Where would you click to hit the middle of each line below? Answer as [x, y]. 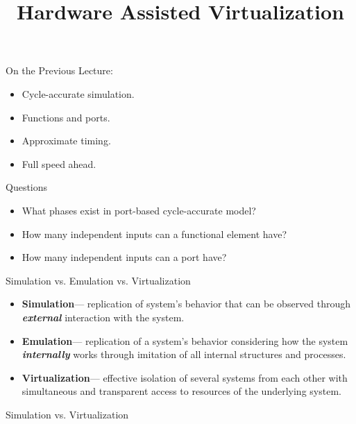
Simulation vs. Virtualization [67, 414]
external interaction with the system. [103, 317]
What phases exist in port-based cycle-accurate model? [139, 210]
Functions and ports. [66, 117]
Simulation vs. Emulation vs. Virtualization [98, 280]
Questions [27, 187]
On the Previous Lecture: [59, 70]
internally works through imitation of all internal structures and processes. [184, 354]
